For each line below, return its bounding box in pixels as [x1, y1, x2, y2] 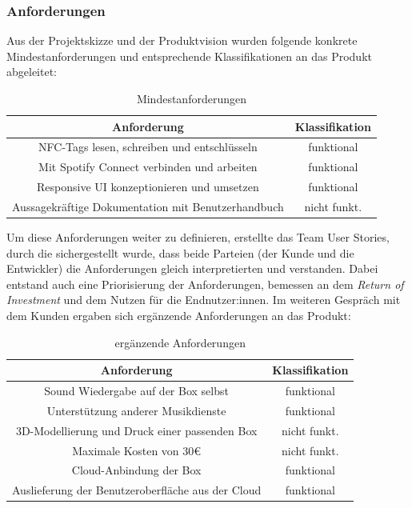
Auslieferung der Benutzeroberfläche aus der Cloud [12, 482, 262, 498]
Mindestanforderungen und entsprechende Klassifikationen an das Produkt [6, 47, 372, 64]
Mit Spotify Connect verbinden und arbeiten [38, 158, 258, 175]
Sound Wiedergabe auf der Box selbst [44, 382, 229, 399]
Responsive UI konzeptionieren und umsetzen [37, 178, 259, 195]
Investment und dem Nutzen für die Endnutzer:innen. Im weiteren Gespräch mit [6, 291, 401, 308]
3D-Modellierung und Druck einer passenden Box [15, 422, 258, 438]
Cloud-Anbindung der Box [71, 462, 202, 478]
